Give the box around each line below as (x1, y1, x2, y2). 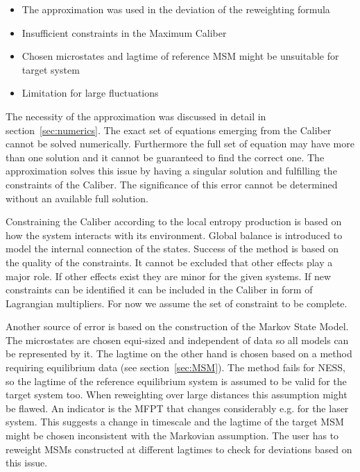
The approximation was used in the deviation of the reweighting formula (22, 2, 330, 16)
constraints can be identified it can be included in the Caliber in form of (6, 282, 313, 297)
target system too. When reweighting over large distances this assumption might (6, 387, 348, 402)
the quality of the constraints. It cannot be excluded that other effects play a (6, 254, 333, 269)
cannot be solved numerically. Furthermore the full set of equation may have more (6, 136, 354, 151)
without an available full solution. (6, 190, 148, 205)
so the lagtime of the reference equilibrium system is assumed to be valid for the (6, 373, 347, 388)
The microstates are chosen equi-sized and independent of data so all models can (6, 332, 349, 347)
